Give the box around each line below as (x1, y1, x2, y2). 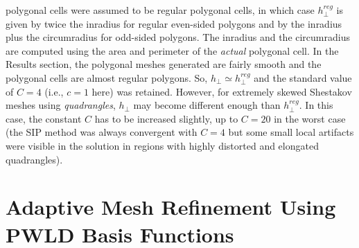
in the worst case (274, 111, 346, 125)
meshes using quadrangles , (6, 98, 116, 112)
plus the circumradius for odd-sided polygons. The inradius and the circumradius (6, 30, 350, 44)
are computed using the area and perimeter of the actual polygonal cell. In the (6, 43, 339, 57)
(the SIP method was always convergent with (6, 125, 198, 139)
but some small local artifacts (228, 125, 354, 139)
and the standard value (254, 70, 352, 85)
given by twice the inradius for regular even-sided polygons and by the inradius (6, 16, 342, 30)
